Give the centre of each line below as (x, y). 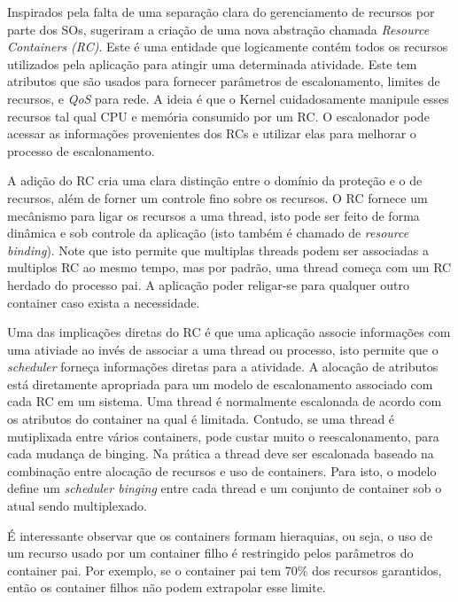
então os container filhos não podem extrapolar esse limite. (167, 587)
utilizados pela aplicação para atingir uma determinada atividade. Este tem (212, 63)
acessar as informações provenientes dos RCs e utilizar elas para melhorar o (212, 133)
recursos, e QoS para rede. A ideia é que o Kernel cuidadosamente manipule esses (228, 98)
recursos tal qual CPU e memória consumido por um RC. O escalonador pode (218, 116)
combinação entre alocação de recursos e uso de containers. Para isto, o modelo (222, 470)
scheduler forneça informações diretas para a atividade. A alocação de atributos (223, 367)
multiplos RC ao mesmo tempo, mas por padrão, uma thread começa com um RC (229, 267)
